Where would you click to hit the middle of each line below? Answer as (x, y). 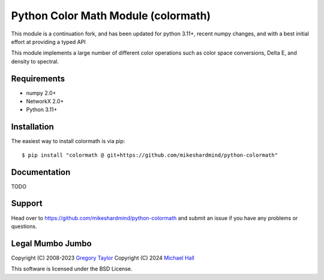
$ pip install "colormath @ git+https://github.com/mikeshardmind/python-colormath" (150, 155)
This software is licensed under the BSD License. (72, 269)
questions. (24, 226)
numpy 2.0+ (41, 93)
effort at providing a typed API (49, 41)
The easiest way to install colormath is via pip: (68, 141)
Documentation (41, 172)
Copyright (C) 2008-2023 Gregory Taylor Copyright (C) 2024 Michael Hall (103, 258)
